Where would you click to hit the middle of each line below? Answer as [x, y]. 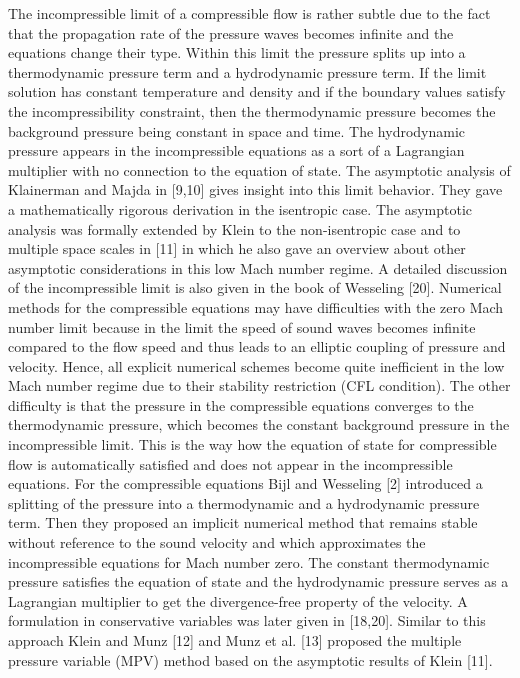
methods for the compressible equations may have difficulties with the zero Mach [256, 306]
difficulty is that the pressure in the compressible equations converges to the [241, 404]
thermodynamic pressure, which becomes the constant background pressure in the [259, 424]
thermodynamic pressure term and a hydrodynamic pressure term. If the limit [247, 71]
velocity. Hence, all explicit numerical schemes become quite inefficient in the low [256, 365]
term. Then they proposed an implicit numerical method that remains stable [243, 522]
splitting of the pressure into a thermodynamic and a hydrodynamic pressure [244, 502]
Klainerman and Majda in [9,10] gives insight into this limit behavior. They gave [255, 189]
